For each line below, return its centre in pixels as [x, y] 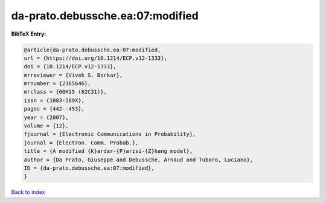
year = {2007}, [46, 117]
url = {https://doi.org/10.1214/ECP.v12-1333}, [95, 58]
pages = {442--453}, [54, 109]
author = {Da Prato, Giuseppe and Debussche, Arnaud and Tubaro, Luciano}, [139, 159]
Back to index [28, 192]
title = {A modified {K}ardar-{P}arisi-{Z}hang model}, [108, 151]
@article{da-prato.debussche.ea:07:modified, [92, 50]
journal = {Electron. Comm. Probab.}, [81, 143]
